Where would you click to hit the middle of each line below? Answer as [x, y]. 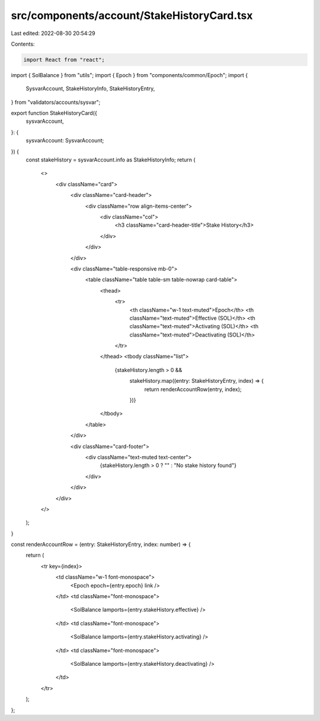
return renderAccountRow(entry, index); [193, 389]
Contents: [23, 44]
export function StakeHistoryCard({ [54, 113]
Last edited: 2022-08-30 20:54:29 [53, 33]
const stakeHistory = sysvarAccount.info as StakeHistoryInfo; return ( [111, 160]
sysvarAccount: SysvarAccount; [65, 141]
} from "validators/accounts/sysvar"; [56, 102]
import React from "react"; [64, 60]
